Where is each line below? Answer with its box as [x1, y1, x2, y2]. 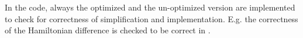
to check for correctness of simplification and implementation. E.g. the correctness [5, 12, 298, 25]
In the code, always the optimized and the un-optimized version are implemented [5, 1, 295, 13]
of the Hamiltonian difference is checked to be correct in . [5, 24, 211, 36]
